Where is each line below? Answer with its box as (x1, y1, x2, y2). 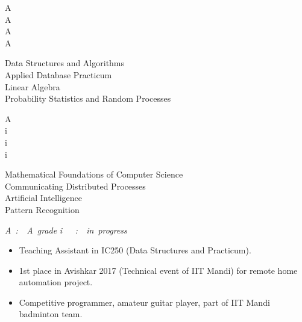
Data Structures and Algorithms (5, 57, 125, 69)
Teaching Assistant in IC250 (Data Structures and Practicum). (19, 244, 251, 256)
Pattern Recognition (5, 203, 80, 215)
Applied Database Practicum (5, 68, 112, 81)
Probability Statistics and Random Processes (5, 92, 171, 105)
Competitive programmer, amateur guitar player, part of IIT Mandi (19, 296, 270, 308)
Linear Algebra (5, 80, 60, 93)
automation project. (19, 276, 93, 288)
